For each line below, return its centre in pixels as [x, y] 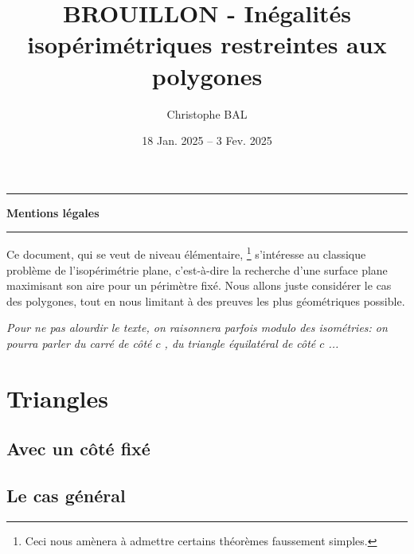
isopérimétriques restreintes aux [207, 44]
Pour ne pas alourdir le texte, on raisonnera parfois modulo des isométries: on [197, 328]
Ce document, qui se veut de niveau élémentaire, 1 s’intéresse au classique [186, 253]
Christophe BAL [207, 113]
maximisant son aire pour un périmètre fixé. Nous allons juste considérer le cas [199, 285]
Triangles [57, 398]
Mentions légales [53, 212]
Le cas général [66, 495]
